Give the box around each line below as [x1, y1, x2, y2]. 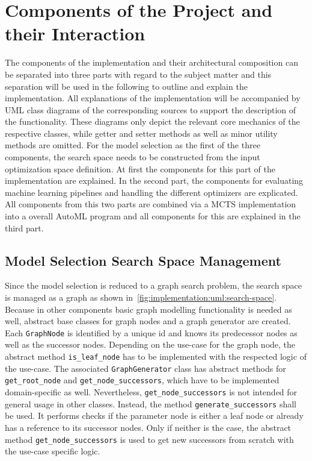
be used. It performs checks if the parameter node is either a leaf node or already [5, 409, 304, 422]
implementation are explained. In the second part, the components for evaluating [5, 174, 304, 187]
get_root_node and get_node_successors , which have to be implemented [5, 374, 280, 386]
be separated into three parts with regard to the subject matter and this [5, 67, 272, 80]
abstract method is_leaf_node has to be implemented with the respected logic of [5, 350, 307, 363]
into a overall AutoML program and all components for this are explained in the [5, 210, 301, 222]
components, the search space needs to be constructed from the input [5, 151, 260, 163]
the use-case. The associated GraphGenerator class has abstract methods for [5, 362, 286, 374]
